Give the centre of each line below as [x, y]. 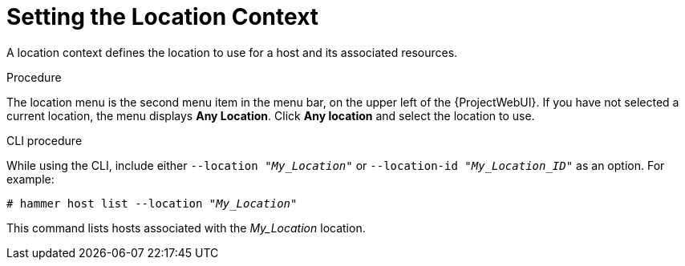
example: [30, 179]
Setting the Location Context [163, 17]
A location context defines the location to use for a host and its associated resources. [232, 52]
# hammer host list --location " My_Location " [152, 203]
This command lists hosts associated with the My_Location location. [186, 228]
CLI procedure [45, 140]
